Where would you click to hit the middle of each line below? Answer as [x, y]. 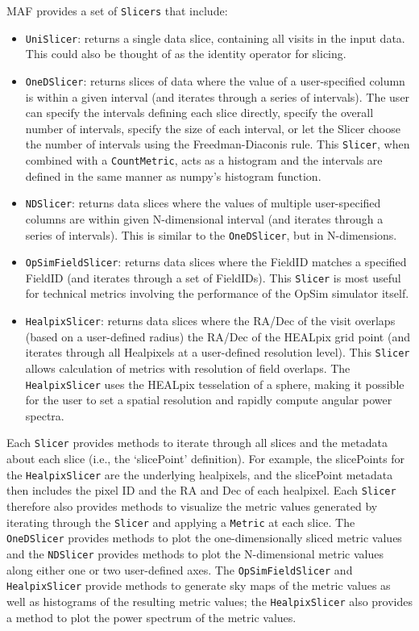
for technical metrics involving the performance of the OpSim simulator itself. [217, 293]
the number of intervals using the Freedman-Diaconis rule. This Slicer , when [218, 144]
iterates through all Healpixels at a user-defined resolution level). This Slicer [218, 352]
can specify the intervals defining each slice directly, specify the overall [199, 113]
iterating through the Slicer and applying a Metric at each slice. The [181, 522]
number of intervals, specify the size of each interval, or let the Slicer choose [213, 128]
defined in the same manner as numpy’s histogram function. [173, 176]
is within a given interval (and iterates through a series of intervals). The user [218, 96]
